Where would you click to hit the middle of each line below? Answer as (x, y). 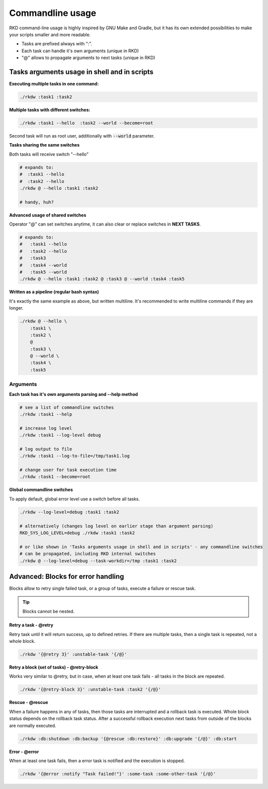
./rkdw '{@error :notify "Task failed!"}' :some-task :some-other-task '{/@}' (118, 774)
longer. (16, 308)
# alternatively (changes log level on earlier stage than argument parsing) (116, 526)
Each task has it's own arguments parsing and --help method (74, 394)
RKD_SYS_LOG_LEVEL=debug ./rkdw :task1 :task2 (77, 533)
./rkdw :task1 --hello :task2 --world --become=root (86, 123)
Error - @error (24, 751)
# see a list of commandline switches (67, 407)
